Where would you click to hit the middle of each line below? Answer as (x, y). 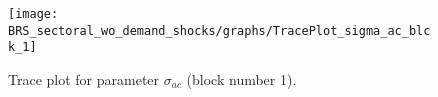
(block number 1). (241, 78)
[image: (33, 14)
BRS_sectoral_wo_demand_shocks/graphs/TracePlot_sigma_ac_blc (219, 30)
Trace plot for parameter (84, 78)
